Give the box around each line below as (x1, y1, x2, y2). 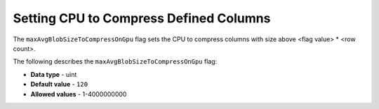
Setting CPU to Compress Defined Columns (13, 10, 271, 26)
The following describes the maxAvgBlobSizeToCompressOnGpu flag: (13, 57, 218, 66)
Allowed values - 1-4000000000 (30, 89, 127, 98)
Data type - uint (30, 70, 77, 78)
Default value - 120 (30, 80, 88, 89)
